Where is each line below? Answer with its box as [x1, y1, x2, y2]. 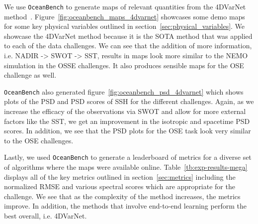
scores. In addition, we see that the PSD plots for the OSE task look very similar [4, 125, 251, 136]
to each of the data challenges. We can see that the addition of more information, [4, 40, 252, 51]
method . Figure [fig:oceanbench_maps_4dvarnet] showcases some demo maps [4, 11, 245, 21]
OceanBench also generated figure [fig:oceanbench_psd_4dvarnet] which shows [4, 86, 244, 97]
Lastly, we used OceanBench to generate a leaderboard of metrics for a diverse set [4, 152, 252, 162]
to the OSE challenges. [4, 135, 74, 145]
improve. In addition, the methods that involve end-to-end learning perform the [4, 201, 247, 211]
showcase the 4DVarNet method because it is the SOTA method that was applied [4, 30, 253, 41]
